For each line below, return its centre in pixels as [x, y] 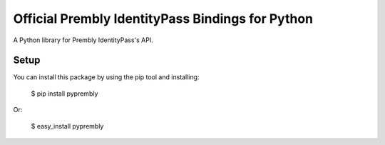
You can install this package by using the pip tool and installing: [106, 77]
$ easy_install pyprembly [67, 126]
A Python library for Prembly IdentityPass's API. [83, 40]
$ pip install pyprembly [65, 94]
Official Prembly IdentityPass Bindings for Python [163, 19]
